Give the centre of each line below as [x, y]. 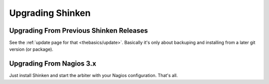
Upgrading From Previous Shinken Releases [78, 31]
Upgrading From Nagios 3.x [53, 64]
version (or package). [31, 49]
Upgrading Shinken [50, 13]
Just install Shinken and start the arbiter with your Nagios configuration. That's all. [93, 76]
